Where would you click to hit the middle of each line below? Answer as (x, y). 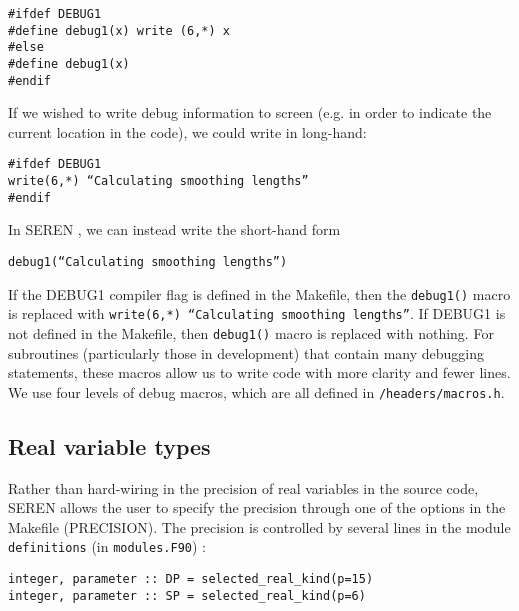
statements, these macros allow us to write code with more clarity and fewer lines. (259, 372)
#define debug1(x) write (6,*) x (119, 30)
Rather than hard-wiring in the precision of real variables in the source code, (243, 487)
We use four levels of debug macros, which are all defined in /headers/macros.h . (256, 391)
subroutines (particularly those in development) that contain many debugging (246, 352)
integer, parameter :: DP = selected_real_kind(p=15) (191, 579)
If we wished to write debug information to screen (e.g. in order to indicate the (250, 112)
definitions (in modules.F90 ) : (107, 546)
